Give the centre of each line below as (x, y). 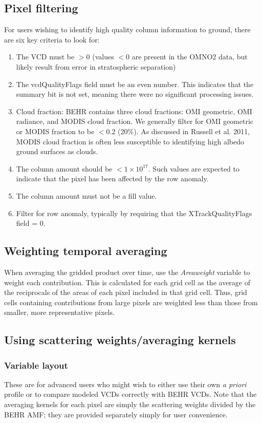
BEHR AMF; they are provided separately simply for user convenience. (116, 414)
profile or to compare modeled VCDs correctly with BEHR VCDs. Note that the (130, 394)
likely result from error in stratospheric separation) (96, 66)
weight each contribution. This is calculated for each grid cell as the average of (127, 282)
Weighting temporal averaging (86, 251)
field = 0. (31, 223)
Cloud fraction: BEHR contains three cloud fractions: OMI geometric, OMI (134, 111)
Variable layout (36, 365)
